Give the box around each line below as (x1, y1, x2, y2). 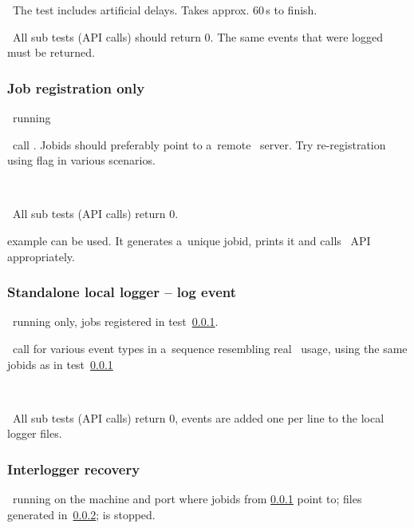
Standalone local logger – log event (7, 282, 237, 302)
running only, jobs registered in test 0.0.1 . (12, 313, 219, 330)
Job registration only (7, 77, 145, 97)
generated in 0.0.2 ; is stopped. (7, 506, 156, 522)
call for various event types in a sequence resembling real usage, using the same (12, 339, 408, 356)
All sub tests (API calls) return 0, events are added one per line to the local (12, 409, 384, 426)
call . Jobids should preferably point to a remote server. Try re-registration (12, 136, 386, 153)
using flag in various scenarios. (7, 152, 156, 169)
